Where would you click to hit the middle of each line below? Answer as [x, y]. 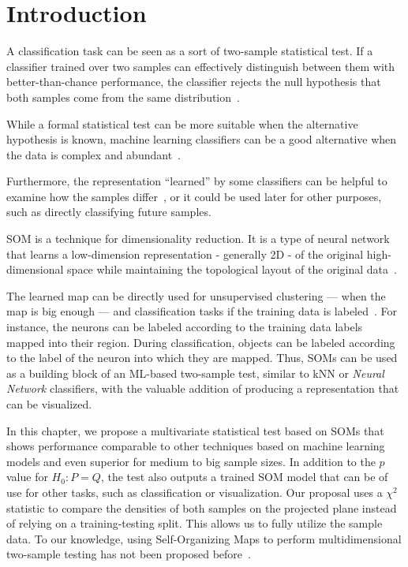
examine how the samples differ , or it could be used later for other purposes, [194, 196]
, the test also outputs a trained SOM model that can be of [244, 477]
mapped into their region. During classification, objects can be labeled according [201, 342]
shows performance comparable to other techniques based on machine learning [196, 446]
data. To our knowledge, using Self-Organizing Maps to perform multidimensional [204, 538]
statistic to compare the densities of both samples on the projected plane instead [202, 507]
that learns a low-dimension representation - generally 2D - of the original [185, 254]
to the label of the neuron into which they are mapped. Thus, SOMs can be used [202, 358]
